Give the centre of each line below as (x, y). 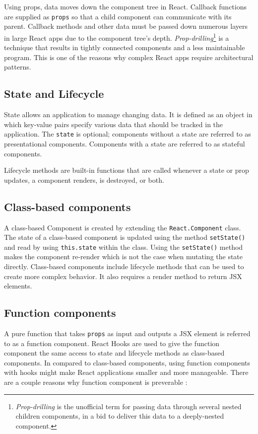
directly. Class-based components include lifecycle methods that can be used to (124, 266)
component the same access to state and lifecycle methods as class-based (114, 353)
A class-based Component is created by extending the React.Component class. (123, 227)
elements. (18, 286)
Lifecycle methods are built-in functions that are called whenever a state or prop (127, 170)
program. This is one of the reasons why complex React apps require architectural (129, 57)
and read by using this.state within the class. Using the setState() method (124, 247)
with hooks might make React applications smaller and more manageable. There (126, 372)
